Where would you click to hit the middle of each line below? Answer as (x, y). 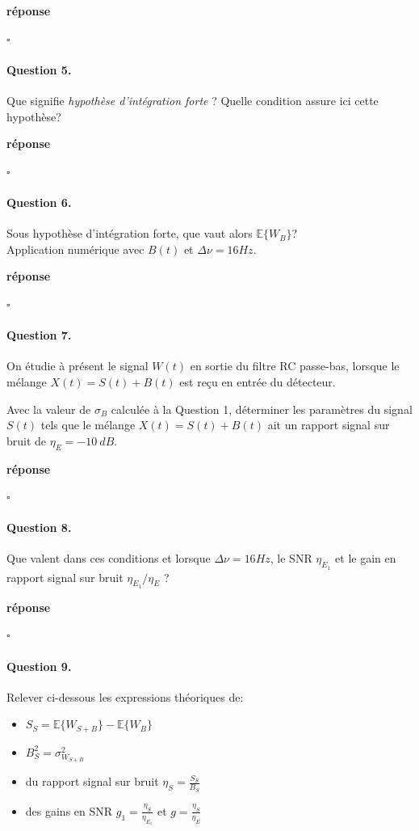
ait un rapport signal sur (329, 425)
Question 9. (39, 666)
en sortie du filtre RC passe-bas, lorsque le (295, 366)
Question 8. (39, 527)
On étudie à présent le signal (78, 366)
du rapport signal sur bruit (92, 781)
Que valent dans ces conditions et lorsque (109, 558)
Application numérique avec (75, 249)
